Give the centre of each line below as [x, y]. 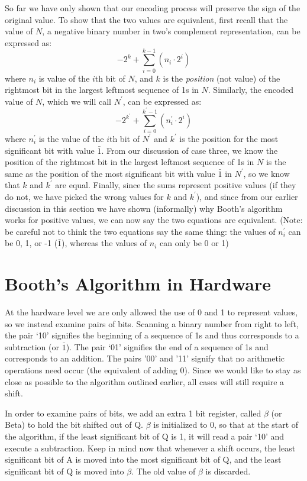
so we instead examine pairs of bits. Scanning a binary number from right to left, [152, 323]
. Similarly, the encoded [251, 90]
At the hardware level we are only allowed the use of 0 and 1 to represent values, [151, 312]
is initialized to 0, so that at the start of [226, 424]
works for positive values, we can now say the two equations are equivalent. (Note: [154, 220]
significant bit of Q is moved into [64, 471]
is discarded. [228, 471]
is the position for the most [229, 138]
